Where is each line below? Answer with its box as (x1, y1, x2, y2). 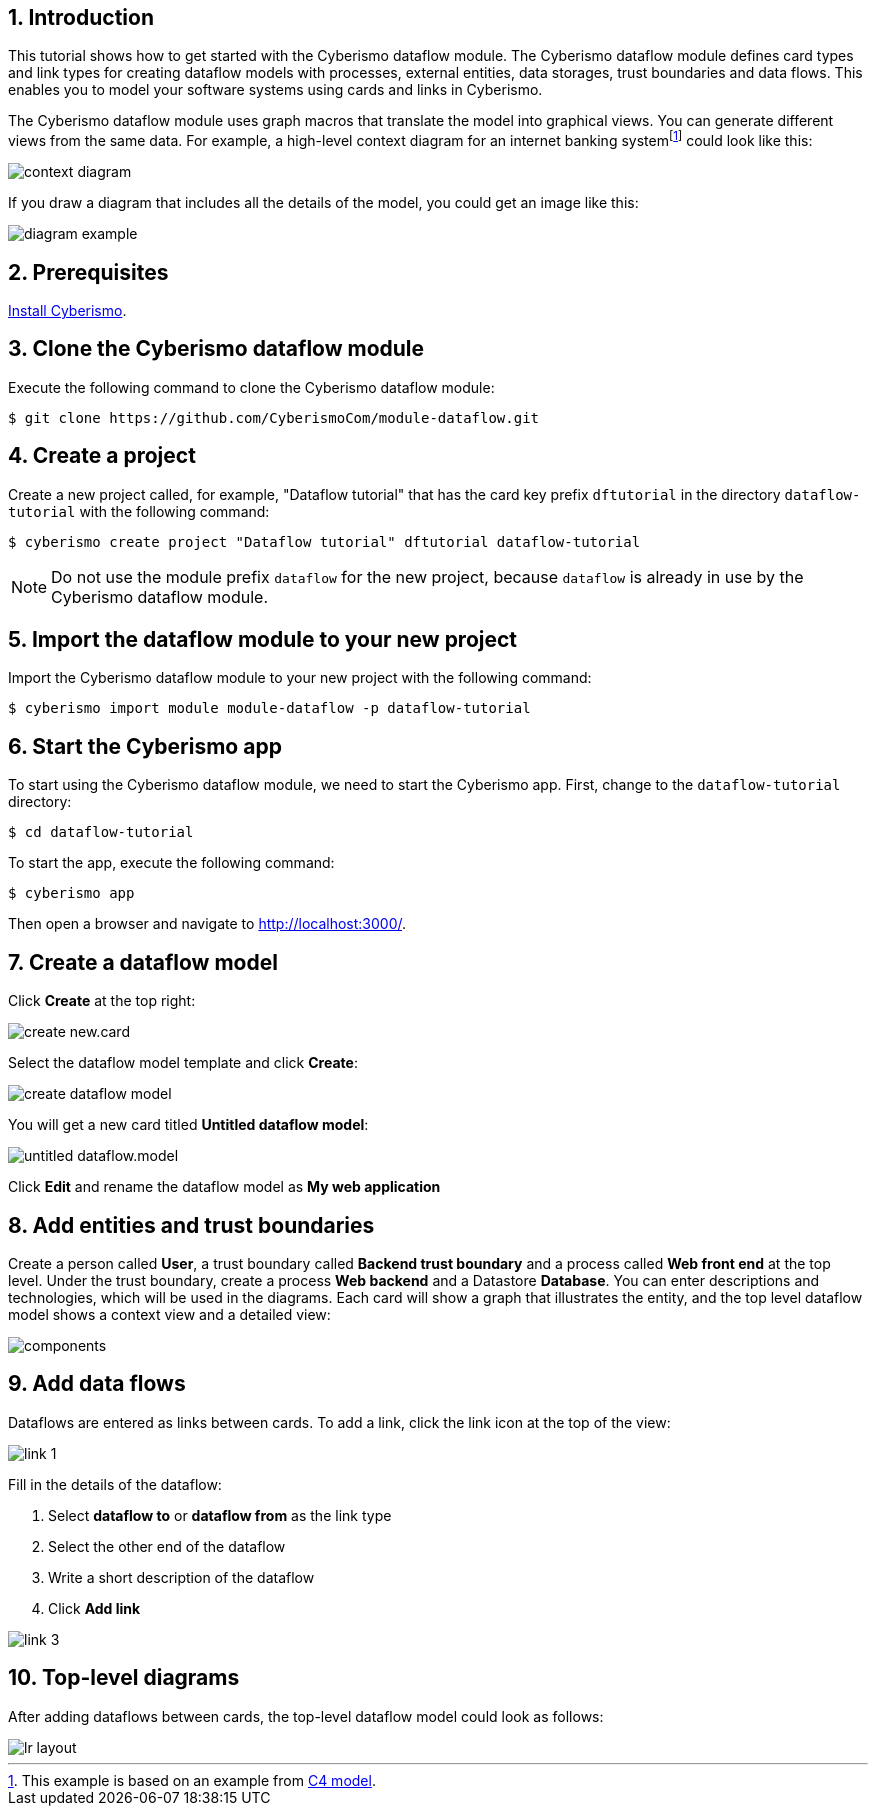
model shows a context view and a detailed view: (8, 1305, 331, 1323)
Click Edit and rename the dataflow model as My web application (8, 1178, 441, 1196)
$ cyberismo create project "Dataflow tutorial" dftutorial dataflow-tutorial (8, 533, 641, 550)
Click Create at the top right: (8, 992, 196, 1010)
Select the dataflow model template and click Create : (8, 1054, 358, 1072)
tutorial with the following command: (8, 502, 270, 520)
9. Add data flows (8, 1371, 186, 1397)
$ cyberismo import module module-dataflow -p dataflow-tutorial (8, 700, 531, 717)
